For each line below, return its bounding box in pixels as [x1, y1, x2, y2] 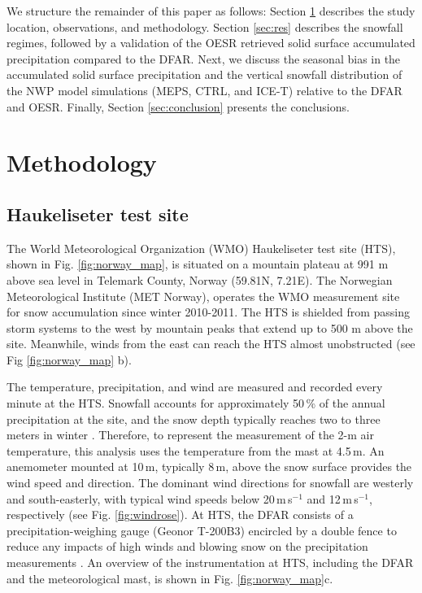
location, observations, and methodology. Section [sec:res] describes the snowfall [7, 18, 403, 35]
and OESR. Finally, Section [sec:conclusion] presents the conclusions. [7, 98, 350, 115]
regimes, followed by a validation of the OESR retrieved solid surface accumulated [7, 34, 415, 51]
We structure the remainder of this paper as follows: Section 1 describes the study [7, 2, 415, 19]
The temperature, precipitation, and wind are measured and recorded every [7, 378, 383, 395]
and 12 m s [307, 490, 359, 507]
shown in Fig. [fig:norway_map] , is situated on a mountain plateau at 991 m [7, 255, 389, 273]
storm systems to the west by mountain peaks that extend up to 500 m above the [7, 319, 413, 336]
